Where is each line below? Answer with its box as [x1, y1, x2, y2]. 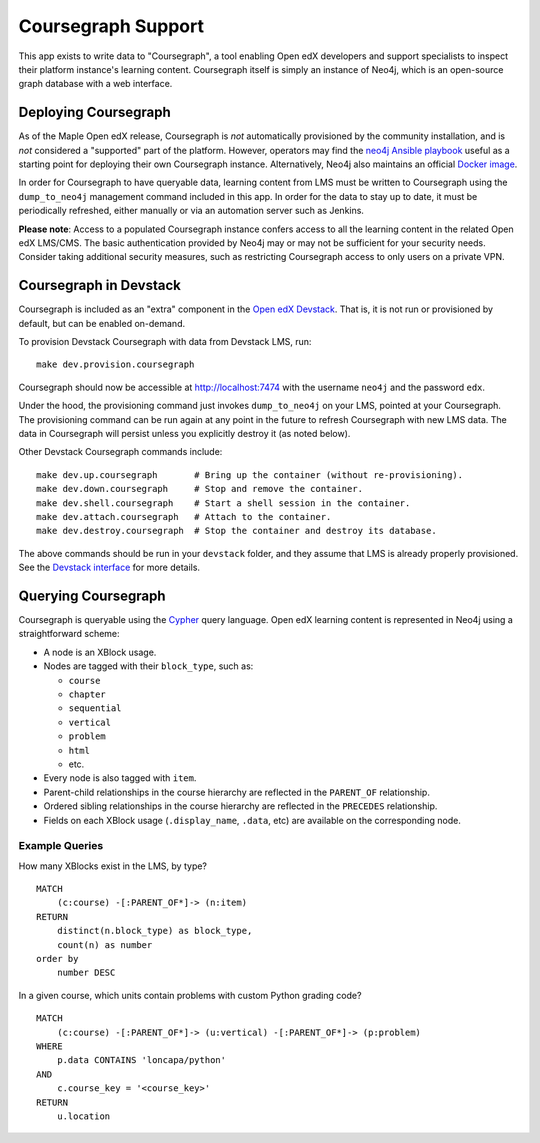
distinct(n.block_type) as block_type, [56, 925, 253, 937]
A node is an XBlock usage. [43, 646, 157, 658]
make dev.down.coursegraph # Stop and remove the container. [36, 483, 364, 495]
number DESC [56, 967, 116, 979]
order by [36, 953, 79, 964]
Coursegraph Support [18, 15, 205, 37]
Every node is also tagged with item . [43, 772, 197, 784]
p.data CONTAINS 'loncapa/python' [56, 1055, 227, 1066]
